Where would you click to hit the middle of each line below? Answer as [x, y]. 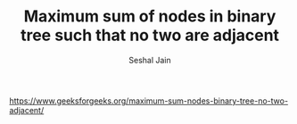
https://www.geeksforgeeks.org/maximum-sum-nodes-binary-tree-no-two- [148, 101]
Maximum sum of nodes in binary [150, 17]
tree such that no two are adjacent [150, 35]
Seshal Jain [150, 60]
